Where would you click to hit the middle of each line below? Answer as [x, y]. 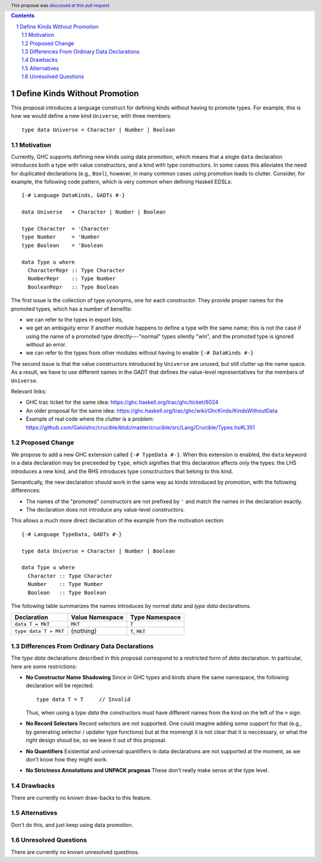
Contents [23, 15]
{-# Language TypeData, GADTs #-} [72, 534]
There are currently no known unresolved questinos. [75, 852]
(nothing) [84, 631]
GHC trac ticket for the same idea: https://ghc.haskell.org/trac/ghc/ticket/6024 [122, 402]
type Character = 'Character [66, 229]
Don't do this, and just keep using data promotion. [72, 825]
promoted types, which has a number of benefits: [72, 309]
